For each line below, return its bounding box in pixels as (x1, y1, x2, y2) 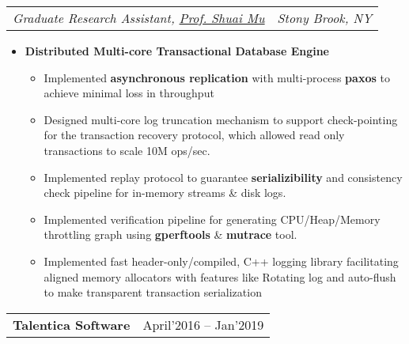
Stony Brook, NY (277, 9, 373, 27)
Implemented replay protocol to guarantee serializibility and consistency (44, 168, 403, 185)
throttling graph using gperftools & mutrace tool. (44, 226, 297, 243)
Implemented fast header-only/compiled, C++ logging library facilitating (44, 252, 399, 269)
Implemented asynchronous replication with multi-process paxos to (44, 69, 390, 85)
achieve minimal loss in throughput (44, 85, 214, 101)
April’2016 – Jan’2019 (142, 315, 264, 334)
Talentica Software (13, 315, 131, 334)
